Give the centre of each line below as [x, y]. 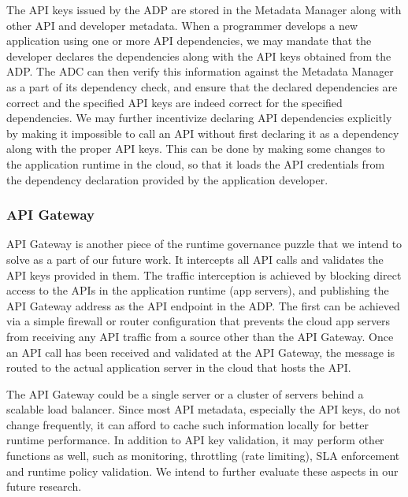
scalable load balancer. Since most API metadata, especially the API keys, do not [204, 409]
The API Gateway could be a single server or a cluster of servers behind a [185, 393]
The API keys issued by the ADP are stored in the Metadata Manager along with [204, 9]
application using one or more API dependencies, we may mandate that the [189, 41]
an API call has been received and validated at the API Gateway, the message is [201, 352]
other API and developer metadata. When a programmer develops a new [182, 25]
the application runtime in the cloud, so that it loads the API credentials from [196, 163]
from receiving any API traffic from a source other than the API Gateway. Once [200, 336]
